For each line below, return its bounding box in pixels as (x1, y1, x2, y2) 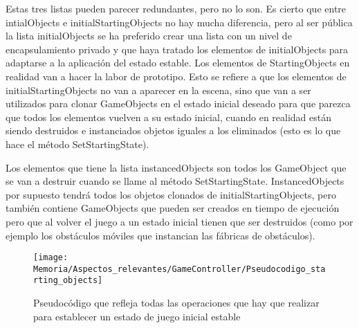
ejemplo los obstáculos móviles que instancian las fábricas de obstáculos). (6, 228, 315, 242)
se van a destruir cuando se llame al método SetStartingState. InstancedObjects (6, 174, 344, 188)
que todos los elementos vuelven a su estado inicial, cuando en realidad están (6, 109, 332, 124)
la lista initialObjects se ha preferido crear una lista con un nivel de (6, 28, 292, 43)
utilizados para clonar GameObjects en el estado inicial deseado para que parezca (6, 96, 351, 111)
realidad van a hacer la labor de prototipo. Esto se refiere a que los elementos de (6, 69, 347, 83)
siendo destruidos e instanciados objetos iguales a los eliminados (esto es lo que (6, 123, 341, 138)
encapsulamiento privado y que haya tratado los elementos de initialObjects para (6, 42, 349, 56)
